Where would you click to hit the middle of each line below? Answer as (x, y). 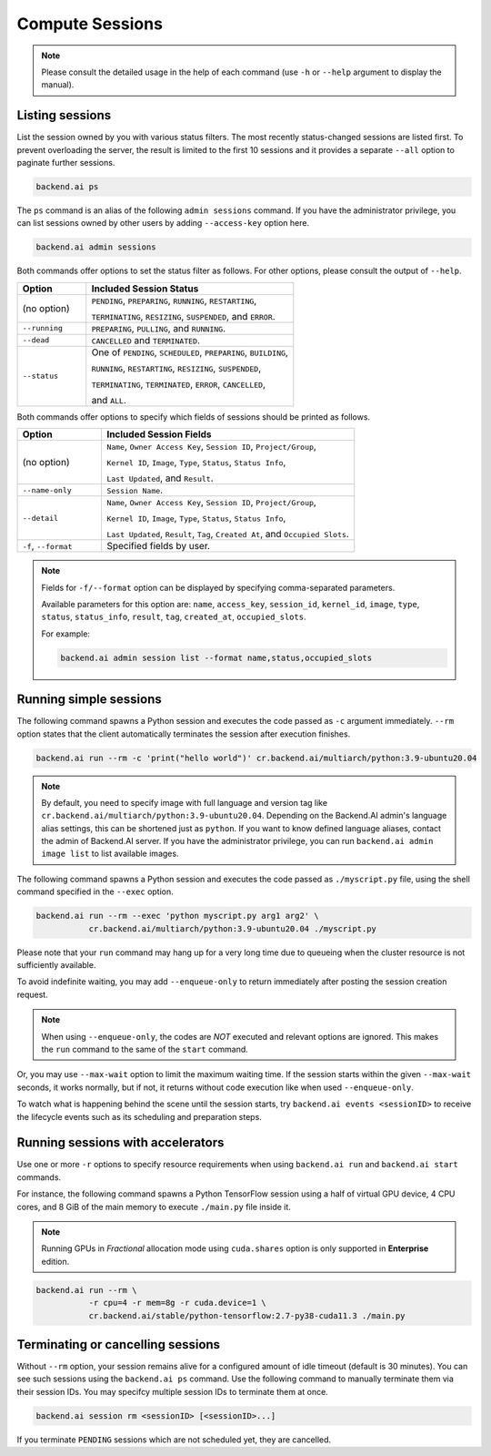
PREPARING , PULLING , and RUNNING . (159, 328)
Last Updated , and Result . (160, 478)
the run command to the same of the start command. (145, 1049)
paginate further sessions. (66, 163)
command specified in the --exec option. (95, 891)
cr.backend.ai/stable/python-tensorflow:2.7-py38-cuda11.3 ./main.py (247, 1315)
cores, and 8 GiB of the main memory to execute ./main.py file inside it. (154, 1207)
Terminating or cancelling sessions (119, 1344)
